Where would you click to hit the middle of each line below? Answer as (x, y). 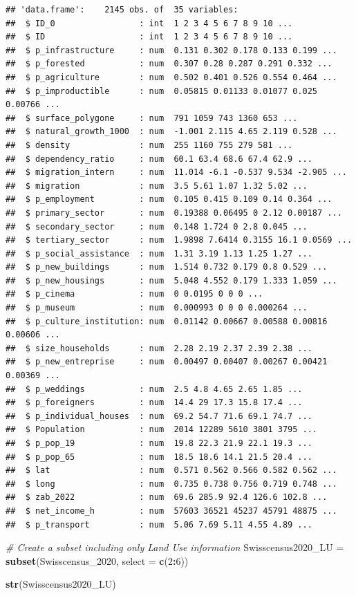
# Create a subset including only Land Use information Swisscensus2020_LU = (175, 547)
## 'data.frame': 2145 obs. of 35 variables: (122, 10)
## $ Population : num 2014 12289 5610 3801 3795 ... (162, 430)
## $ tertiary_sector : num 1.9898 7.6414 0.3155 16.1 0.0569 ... (179, 240)
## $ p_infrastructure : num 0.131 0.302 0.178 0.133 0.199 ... (171, 50)
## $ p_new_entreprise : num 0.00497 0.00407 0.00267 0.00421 (167, 362)
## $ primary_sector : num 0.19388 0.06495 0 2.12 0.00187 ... (174, 213)
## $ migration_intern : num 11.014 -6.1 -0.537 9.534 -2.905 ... (176, 173)
